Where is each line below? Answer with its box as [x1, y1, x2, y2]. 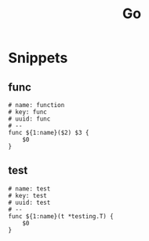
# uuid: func [8, 115, 51, 123]
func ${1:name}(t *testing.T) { [8, 212, 114, 221]
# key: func [8, 108, 47, 116]
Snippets [8, 49, 68, 67]
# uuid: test [8, 198, 51, 206]
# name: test [8, 184, 51, 193]
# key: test [8, 191, 47, 199]
